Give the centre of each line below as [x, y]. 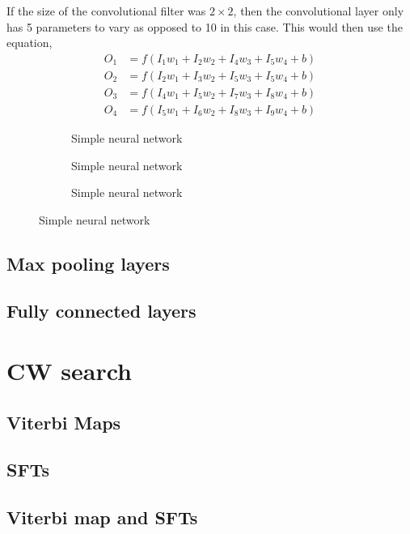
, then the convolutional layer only [319, 11]
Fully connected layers [101, 311]
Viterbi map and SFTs [102, 517]
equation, [30, 43]
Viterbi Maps [64, 422]
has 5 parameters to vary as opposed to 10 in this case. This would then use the [205, 26]
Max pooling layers [88, 263]
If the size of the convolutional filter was [106, 11]
